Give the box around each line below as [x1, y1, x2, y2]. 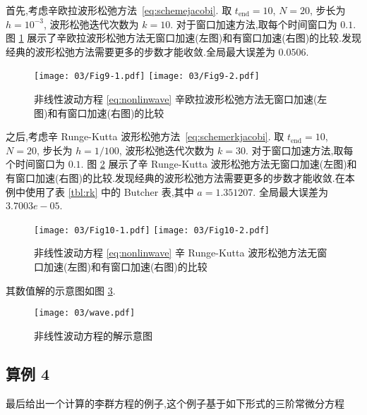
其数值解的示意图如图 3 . [6, 283, 116, 297]
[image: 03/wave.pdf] [34, 308, 136, 318]
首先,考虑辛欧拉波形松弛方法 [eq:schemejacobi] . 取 [6, 3, 232, 17]
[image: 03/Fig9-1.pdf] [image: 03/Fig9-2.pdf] [34, 71, 260, 82]
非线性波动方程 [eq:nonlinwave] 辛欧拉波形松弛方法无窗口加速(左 [34, 92, 327, 106]
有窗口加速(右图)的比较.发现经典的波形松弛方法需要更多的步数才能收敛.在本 [6, 171, 355, 185]
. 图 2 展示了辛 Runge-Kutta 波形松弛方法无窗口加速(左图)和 [80, 156, 357, 171]
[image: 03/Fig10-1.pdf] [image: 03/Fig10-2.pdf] [34, 225, 270, 235]
